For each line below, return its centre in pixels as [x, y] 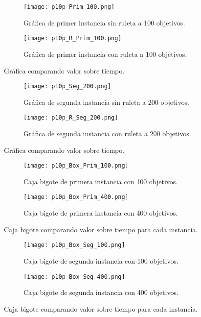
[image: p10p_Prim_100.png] [69, 7]
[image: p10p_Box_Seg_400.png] [74, 277]
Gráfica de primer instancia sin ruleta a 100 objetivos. [104, 22]
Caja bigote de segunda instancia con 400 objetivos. [101, 292]
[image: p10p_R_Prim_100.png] [73, 38]
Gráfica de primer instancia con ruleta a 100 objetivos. [105, 54]
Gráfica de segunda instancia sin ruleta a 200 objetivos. [106, 102]
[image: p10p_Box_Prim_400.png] [76, 197]
